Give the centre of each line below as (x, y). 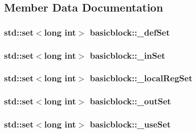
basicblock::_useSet (130, 124)
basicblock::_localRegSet (141, 78)
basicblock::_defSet (130, 32)
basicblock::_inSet (127, 55)
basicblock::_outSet (130, 101)
